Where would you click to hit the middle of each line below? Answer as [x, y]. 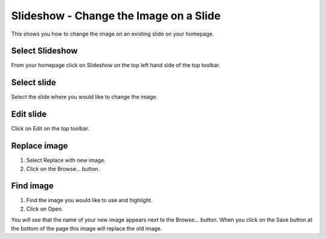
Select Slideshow [44, 51]
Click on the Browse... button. [63, 168]
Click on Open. [45, 209]
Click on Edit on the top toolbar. [50, 129]
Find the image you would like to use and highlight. [89, 200]
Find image [33, 186]
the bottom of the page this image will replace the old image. [87, 228]
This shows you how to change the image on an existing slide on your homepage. [113, 34]
